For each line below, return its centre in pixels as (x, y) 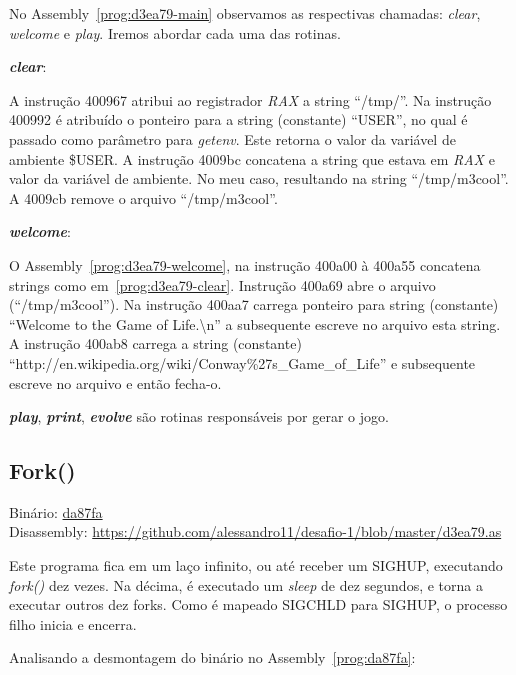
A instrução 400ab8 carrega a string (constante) (155, 343)
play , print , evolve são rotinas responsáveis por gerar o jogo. (199, 416)
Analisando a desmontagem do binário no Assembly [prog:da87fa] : (212, 657)
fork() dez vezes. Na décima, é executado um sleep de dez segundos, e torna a (246, 584)
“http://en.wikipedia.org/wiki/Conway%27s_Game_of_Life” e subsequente (242, 362)
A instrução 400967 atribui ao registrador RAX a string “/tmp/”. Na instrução (250, 99)
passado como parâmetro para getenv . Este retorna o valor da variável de (232, 138)
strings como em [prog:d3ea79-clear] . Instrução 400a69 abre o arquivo (222, 284)
